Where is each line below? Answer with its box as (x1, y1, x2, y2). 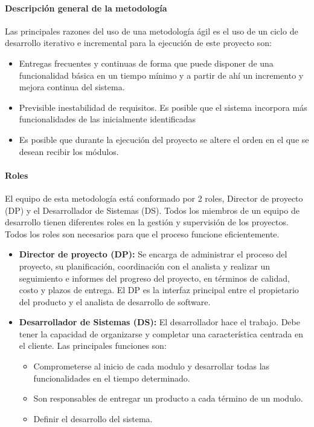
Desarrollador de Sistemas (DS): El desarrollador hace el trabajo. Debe (19, 316, 300, 328)
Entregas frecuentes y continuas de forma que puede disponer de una (19, 56, 274, 69)
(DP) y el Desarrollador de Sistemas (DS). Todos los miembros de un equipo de (5, 204, 300, 216)
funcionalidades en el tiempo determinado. (33, 371, 190, 384)
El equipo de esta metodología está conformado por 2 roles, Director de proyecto (5, 191, 303, 204)
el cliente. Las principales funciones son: (19, 339, 167, 352)
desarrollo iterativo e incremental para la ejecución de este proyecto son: (5, 36, 272, 49)
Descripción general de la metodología (5, 1, 167, 14)
